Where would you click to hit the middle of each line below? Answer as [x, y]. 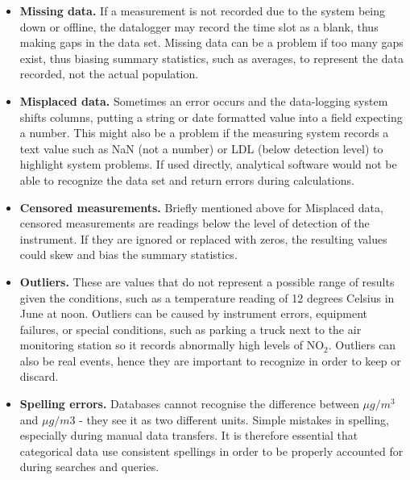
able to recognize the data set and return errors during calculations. [187, 179]
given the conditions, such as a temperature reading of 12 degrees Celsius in [207, 297]
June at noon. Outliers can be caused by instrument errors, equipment [194, 313]
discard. [39, 376]
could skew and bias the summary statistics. [128, 255]
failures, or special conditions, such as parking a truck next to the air [191, 329]
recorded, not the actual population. [109, 74]
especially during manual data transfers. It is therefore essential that [189, 435]
